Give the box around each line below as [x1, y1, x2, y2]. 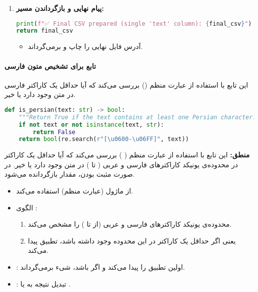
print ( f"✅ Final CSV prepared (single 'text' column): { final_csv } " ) [16, 20, 252, 27]
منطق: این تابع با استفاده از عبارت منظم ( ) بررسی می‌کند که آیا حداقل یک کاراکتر [4, 149, 250, 160]
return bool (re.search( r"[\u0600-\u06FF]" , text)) [18, 136, 189, 143]
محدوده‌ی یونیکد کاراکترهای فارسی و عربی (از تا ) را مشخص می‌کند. [28, 219, 232, 229]
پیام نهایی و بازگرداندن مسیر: [16, 3, 104, 13]
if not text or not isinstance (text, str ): [18, 121, 164, 128]
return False [33, 128, 76, 136]
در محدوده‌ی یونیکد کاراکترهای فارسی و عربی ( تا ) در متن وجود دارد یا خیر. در [4, 159, 238, 169]
